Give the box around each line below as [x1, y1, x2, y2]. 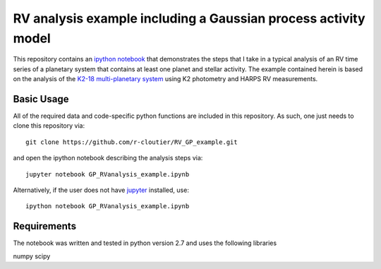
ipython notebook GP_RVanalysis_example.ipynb [25, 202, 190, 210]
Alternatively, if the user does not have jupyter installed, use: [13, 186, 190, 194]
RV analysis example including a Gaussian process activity [13, 11, 366, 26]
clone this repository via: [13, 121, 85, 130]
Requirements [13, 220, 77, 232]
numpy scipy [13, 251, 51, 261]
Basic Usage [13, 92, 69, 105]
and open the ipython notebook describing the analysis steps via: [13, 154, 203, 162]
